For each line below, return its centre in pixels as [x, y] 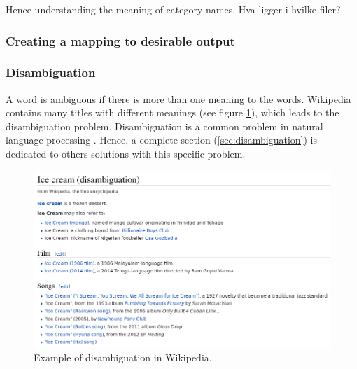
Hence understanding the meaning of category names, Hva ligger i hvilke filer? [173, 9]
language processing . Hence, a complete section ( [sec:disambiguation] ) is [161, 140]
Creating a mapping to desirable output [120, 40]
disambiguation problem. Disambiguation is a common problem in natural [164, 126]
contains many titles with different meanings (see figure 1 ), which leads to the [173, 112]
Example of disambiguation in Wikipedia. [123, 357]
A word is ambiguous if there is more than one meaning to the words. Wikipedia [178, 98]
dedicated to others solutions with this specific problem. [126, 154]
